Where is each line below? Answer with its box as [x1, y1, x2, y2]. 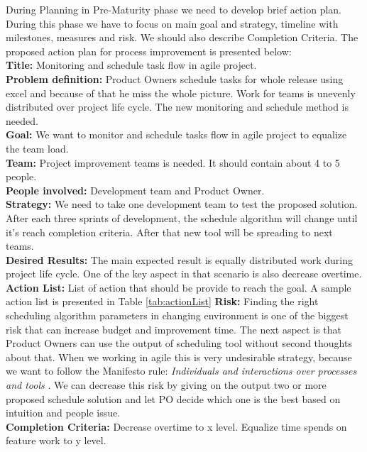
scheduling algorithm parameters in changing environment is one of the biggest [6, 308, 349, 323]
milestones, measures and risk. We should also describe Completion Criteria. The [6, 30, 358, 45]
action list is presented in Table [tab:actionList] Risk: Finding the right [6, 294, 319, 309]
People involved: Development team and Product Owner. [6, 182, 265, 197]
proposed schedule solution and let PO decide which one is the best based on [6, 391, 341, 406]
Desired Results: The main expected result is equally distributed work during [6, 252, 353, 267]
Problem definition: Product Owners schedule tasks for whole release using [6, 71, 344, 86]
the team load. [6, 140, 69, 155]
